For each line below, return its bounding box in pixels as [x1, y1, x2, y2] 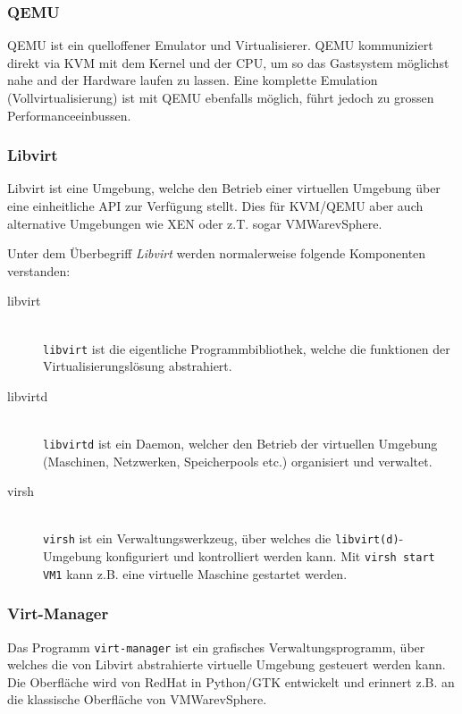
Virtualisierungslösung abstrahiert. [43, 357, 232, 375]
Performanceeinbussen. [7, 105, 131, 124]
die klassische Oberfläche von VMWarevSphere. [7, 690, 267, 709]
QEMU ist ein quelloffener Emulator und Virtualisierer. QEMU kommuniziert [7, 36, 433, 55]
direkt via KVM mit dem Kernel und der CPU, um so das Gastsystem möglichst [7, 53, 449, 71]
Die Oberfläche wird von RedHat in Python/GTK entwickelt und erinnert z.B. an [7, 672, 455, 691]
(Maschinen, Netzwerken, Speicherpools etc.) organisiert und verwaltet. [43, 451, 433, 470]
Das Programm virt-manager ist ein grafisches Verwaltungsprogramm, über [7, 637, 425, 656]
